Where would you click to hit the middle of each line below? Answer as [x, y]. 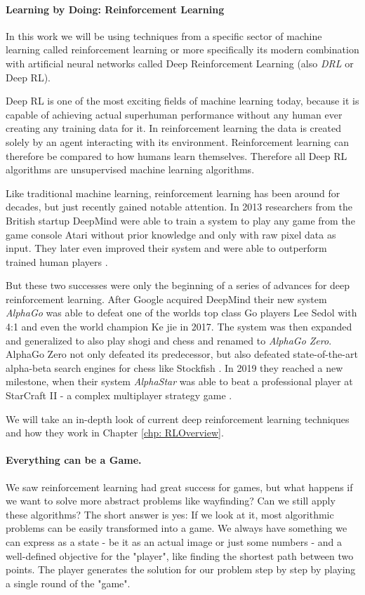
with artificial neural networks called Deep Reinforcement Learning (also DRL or [180, 63]
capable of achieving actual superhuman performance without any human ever [174, 114]
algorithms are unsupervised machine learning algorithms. [130, 169]
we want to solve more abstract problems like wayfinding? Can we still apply [171, 501]
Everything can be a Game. [74, 460]
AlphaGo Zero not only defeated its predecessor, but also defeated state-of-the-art [182, 354]
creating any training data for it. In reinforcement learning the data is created [173, 128]
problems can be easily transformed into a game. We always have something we [177, 528]
